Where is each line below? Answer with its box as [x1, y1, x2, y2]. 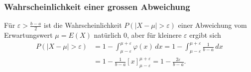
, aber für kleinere [127, 30, 182, 40]
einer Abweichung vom [178, 20, 247, 30]
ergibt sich [189, 30, 221, 40]
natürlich [94, 30, 122, 40]
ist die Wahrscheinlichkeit [44, 20, 122, 30]
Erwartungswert [4, 30, 53, 40]
